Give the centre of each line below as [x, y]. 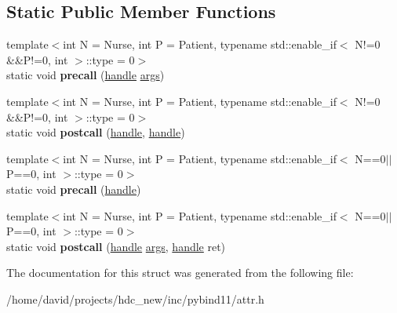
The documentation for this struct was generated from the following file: [180, 273]
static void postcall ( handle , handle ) [96, 132]
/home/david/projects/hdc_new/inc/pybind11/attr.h [135, 298]
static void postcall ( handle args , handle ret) [116, 246]
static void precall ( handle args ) [86, 75]
